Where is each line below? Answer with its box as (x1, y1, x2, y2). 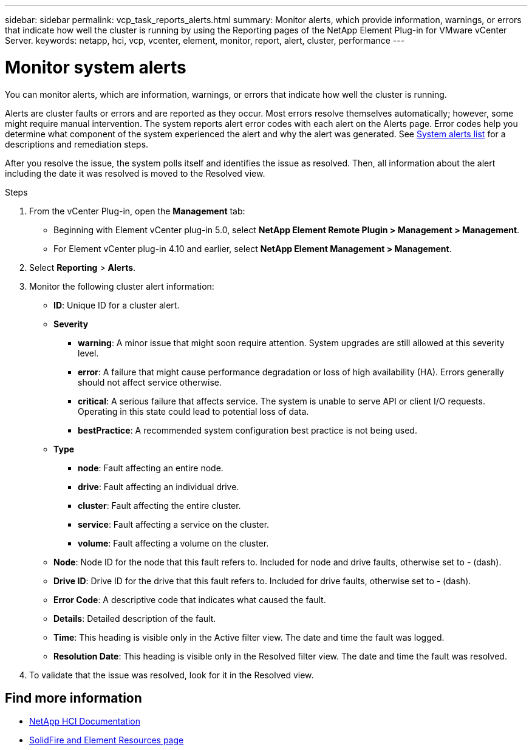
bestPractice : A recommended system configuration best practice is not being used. (78, 424, 417, 435)
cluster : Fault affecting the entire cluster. (78, 500, 241, 511)
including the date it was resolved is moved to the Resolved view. (5, 168, 265, 179)
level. (78, 347, 99, 358)
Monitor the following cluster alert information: (29, 281, 214, 291)
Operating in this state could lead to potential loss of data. (78, 406, 309, 417)
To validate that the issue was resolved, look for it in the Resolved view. (29, 669, 314, 680)
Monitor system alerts (5, 56, 186, 78)
